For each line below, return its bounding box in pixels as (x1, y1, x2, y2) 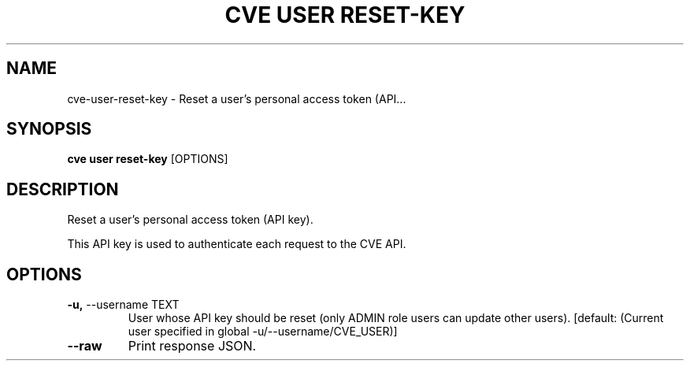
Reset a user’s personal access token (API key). (67, 213, 313, 227)
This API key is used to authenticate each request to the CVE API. (67, 237, 406, 251)
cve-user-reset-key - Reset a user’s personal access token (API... (67, 91, 406, 106)
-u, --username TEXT (67, 298, 180, 312)
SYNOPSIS (6, 119, 92, 139)
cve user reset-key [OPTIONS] (67, 152, 228, 166)
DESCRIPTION (6, 179, 119, 199)
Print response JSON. (128, 338, 257, 354)
